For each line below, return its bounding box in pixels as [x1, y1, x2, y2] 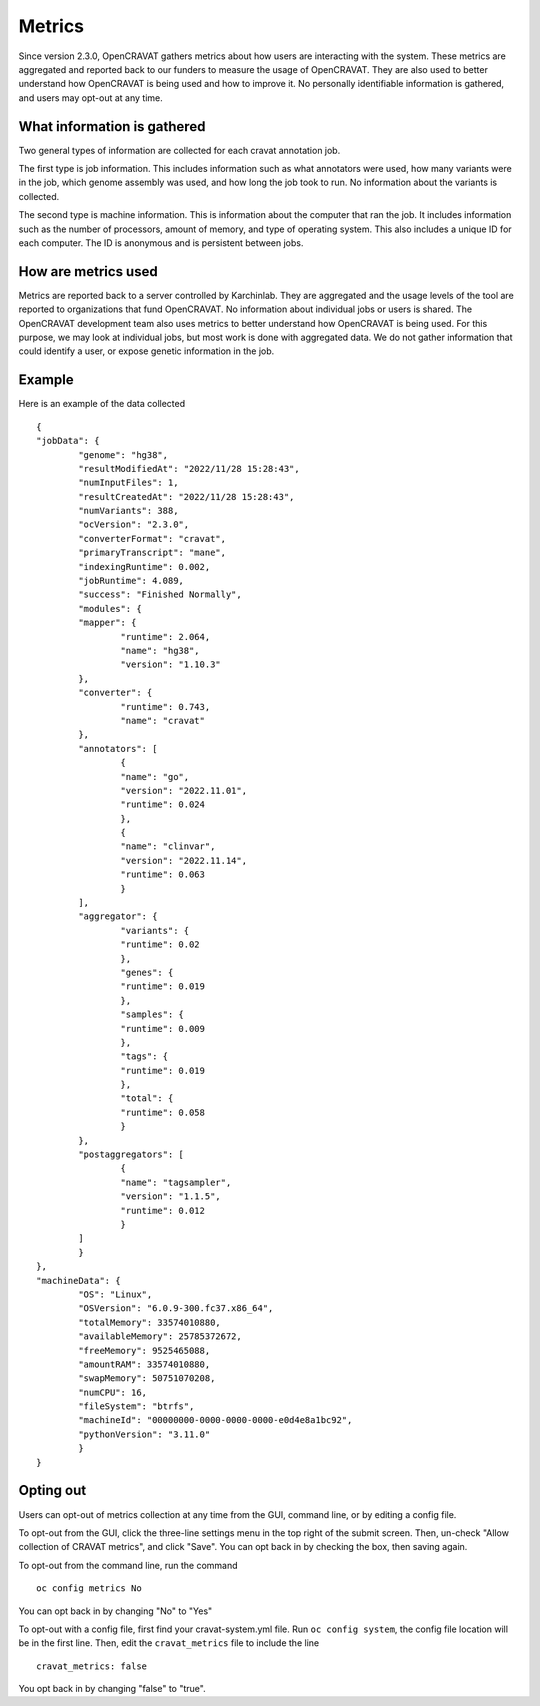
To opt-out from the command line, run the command [18, 1559, 239, 1571]
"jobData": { [36, 435, 100, 447]
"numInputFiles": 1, [78, 477, 179, 489]
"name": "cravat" [120, 715, 205, 726]
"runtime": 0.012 [120, 1205, 205, 1216]
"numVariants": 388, [78, 505, 179, 517]
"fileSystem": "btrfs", [78, 1401, 195, 1412]
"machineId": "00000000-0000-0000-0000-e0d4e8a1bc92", [78, 1415, 353, 1426]
